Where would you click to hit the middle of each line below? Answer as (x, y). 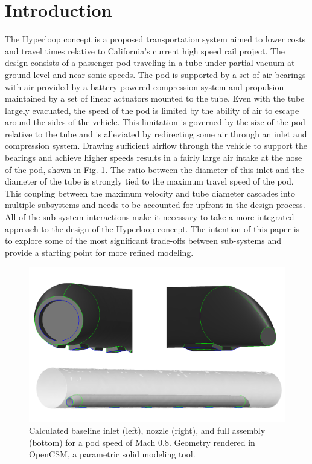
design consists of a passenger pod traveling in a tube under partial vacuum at (150, 63)
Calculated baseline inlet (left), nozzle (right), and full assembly (147, 430)
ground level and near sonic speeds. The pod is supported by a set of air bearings (155, 74)
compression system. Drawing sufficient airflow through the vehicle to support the (156, 145)
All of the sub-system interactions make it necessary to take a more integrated (150, 217)
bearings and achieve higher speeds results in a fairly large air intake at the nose (154, 158)
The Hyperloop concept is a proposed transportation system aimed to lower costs (155, 39)
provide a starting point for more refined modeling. (99, 252)
